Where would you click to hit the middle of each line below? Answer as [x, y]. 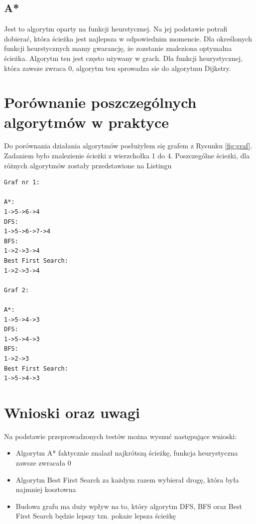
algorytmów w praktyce [87, 122]
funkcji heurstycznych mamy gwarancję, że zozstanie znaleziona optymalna [118, 48]
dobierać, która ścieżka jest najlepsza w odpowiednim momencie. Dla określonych [128, 38]
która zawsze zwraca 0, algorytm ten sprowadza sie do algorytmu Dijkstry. [118, 68]
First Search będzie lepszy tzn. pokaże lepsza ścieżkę [96, 516]
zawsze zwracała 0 [43, 463]
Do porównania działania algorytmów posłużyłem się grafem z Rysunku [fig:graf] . [128, 146]
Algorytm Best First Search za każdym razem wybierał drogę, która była [127, 479]
